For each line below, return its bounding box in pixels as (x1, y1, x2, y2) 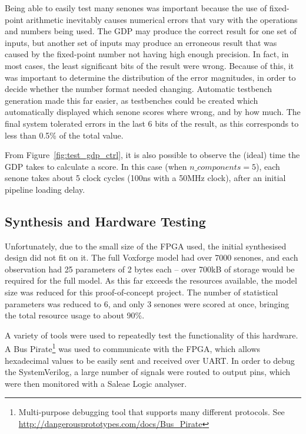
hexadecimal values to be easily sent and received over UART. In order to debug (5, 354, 295, 366)
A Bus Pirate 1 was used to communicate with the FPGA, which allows (5, 341, 261, 355)
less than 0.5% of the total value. (5, 129, 124, 141)
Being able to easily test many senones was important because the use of (5, 2, 267, 14)
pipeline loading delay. (5, 183, 85, 195)
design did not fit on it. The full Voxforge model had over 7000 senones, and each (5, 251, 298, 264)
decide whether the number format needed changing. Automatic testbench (5, 83, 272, 95)
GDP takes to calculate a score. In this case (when (5, 160, 187, 172)
